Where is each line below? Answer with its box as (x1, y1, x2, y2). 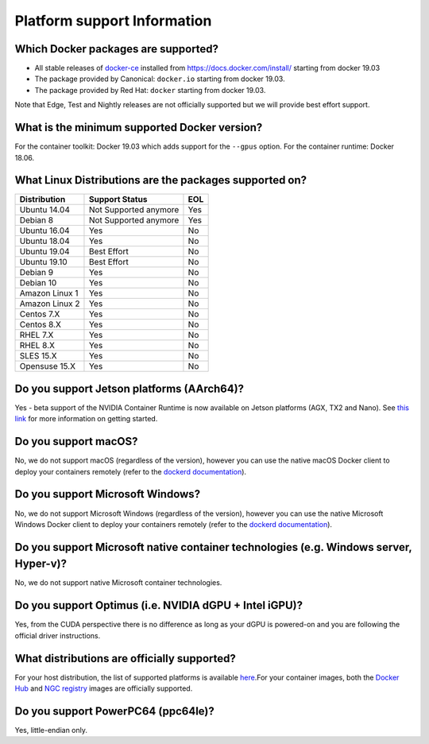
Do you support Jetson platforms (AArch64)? (14, 382, 245, 395)
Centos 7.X (19, 308, 60, 320)
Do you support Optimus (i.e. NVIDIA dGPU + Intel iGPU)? (14, 599, 303, 612)
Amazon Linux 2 (19, 298, 80, 309)
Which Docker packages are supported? (14, 42, 218, 56)
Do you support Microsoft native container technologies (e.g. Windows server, (14, 541, 412, 554)
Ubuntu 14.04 (19, 204, 71, 215)
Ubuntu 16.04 (19, 225, 71, 236)
